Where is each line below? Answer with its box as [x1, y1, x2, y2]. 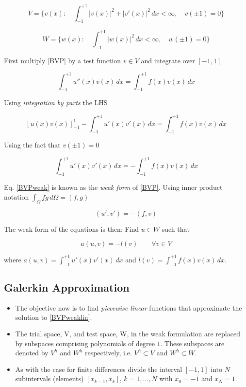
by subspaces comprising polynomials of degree [15, 338, 155, 348]
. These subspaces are [160, 338, 225, 348]
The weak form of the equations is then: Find [4, 223, 139, 234]
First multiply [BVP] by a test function [4, 55, 121, 65]
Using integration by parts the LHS [4, 97, 108, 108]
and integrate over [141, 55, 195, 65]
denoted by [15, 348, 49, 358]
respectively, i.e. [84, 348, 132, 358]
